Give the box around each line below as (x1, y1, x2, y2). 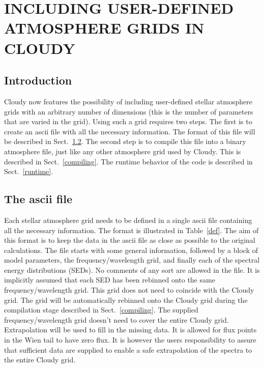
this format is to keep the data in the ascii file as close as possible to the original (4, 235, 255, 245)
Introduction (4, 72, 72, 88)
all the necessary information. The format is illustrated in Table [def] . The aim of (4, 224, 259, 235)
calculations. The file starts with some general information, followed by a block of (4, 244, 258, 255)
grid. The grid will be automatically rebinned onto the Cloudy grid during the (4, 294, 248, 305)
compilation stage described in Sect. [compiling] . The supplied (4, 304, 198, 315)
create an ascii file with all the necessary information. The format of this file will (4, 126, 255, 136)
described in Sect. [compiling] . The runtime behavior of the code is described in (4, 156, 253, 166)
